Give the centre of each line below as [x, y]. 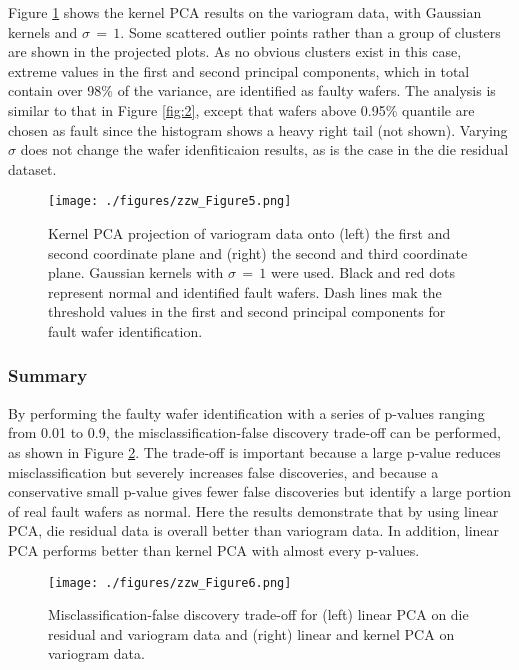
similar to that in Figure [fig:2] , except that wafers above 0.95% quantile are [241, 109]
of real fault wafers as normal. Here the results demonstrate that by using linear [253, 510]
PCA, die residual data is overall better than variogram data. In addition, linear [254, 530]
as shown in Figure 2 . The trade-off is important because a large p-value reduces [254, 451]
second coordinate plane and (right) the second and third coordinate [258, 252]
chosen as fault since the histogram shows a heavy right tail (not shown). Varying [258, 129]
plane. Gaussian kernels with [136, 272]
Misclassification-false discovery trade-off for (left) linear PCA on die [258, 614]
